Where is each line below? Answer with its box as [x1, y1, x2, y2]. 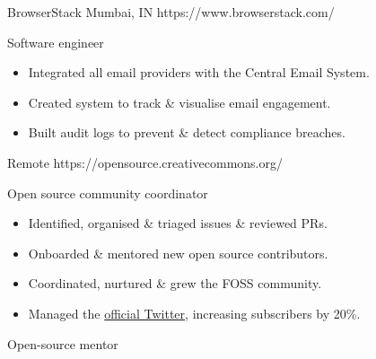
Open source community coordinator [7, 183, 208, 202]
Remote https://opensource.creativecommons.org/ [7, 153, 283, 171]
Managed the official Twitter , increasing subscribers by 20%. [28, 303, 361, 322]
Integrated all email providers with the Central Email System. [28, 63, 370, 82]
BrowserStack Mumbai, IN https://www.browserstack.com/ [7, 3, 335, 21]
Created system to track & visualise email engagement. [28, 92, 331, 111]
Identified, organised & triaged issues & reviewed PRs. [28, 214, 328, 232]
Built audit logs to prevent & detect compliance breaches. [28, 123, 345, 142]
